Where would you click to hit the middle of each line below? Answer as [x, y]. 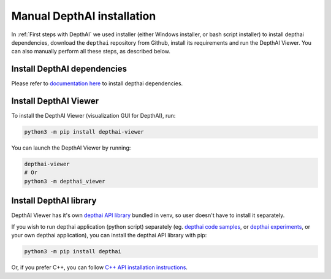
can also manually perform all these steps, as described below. [91, 52]
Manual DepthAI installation [84, 16]
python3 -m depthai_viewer [65, 181]
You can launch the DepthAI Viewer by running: [71, 148]
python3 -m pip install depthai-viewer [84, 132]
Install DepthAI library [54, 201]
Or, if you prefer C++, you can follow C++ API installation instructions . [100, 267]
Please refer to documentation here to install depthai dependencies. [97, 83]
